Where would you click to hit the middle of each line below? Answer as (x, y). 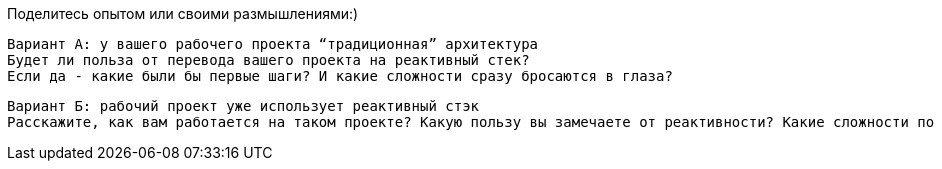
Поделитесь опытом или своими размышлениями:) (183, 13)
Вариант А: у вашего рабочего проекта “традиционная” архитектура (273, 44)
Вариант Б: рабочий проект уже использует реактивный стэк (243, 106)
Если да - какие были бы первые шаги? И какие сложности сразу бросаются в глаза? (340, 76)
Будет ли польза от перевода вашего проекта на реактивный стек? (268, 60)
